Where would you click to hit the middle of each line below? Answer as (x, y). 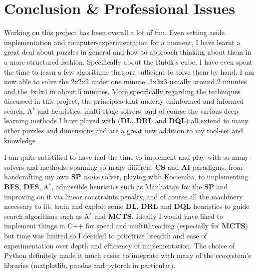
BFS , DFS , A (26, 187)
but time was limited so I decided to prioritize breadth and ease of (106, 235)
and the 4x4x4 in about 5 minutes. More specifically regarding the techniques (122, 91)
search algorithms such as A (47, 216)
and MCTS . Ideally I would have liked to (159, 216)
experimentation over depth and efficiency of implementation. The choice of (120, 245)
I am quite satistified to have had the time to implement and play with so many (127, 157)
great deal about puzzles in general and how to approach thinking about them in (128, 52)
